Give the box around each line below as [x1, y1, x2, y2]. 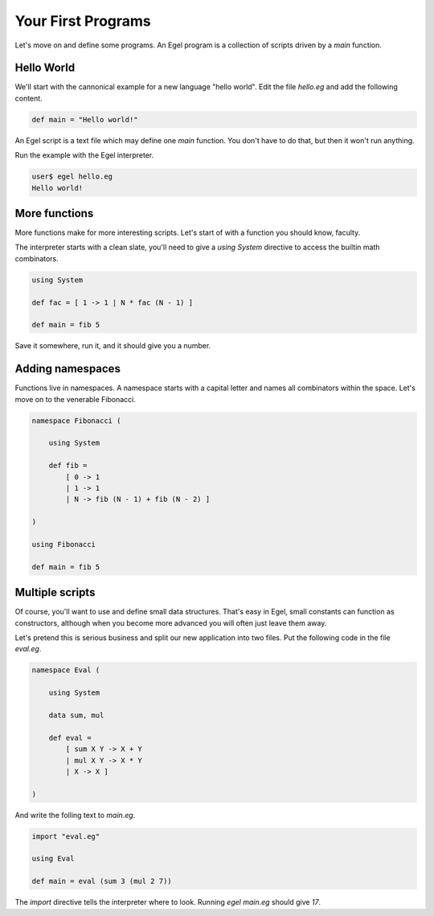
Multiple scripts [14, 585, 96, 599]
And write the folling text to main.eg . [14, 810, 136, 819]
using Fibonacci [31, 540, 96, 548]
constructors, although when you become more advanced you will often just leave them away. [14, 618, 327, 627]
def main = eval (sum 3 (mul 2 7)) [31, 877, 172, 886]
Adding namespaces [14, 362, 121, 376]
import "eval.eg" [31, 832, 100, 840]
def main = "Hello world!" [31, 115, 138, 124]
